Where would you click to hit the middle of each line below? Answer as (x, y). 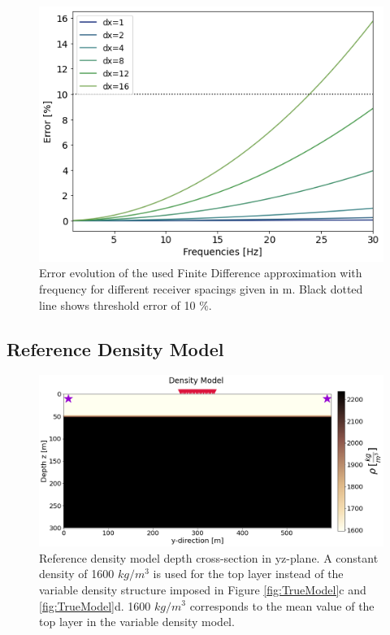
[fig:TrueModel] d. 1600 (95, 605)
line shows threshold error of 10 (117, 304)
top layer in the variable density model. (137, 622)
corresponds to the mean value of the (282, 605)
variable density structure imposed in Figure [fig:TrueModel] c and (203, 589)
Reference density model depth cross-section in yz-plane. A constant (209, 557)
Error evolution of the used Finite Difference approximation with (201, 273)
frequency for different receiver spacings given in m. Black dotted (201, 289)
